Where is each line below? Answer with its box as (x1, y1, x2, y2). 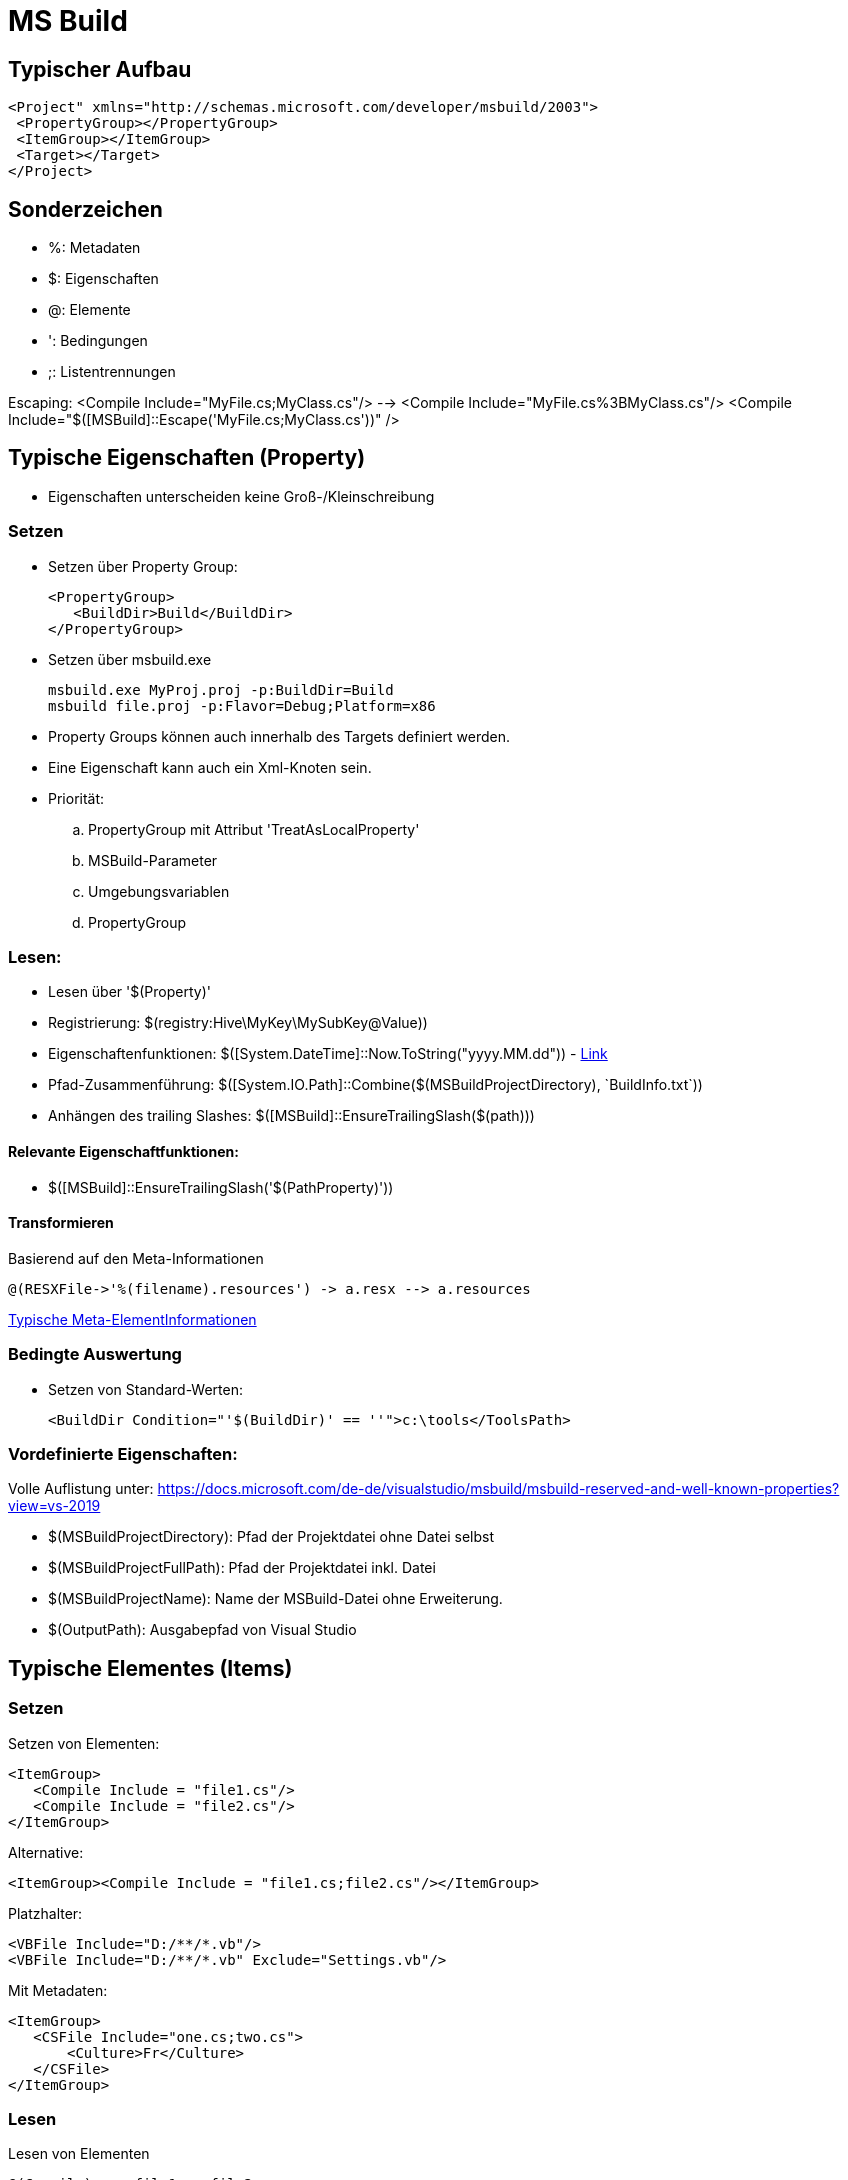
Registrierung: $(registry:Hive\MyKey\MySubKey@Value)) (48, 1014, 428, 1032)
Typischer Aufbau (8, 56, 192, 82)
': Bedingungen (48, 332, 148, 350)
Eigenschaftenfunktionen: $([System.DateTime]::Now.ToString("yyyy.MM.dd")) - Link (48, 1045, 608, 1063)
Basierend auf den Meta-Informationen (8, 1249, 264, 1267)
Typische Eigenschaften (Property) (8, 445, 366, 471)
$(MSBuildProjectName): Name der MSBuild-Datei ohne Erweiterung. (48, 1590, 503, 1608)
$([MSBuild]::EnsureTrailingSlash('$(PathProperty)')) (48, 1178, 394, 1196)
